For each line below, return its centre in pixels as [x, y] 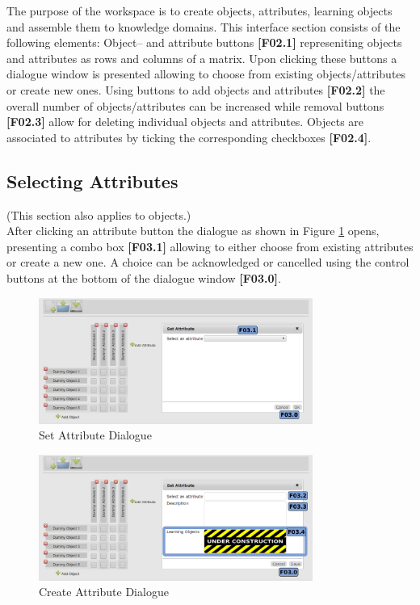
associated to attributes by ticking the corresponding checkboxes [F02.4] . [189, 137]
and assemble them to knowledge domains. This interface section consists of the [204, 26]
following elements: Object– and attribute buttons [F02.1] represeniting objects [204, 42]
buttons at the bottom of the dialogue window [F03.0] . [144, 277]
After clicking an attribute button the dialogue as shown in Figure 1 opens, [193, 231]
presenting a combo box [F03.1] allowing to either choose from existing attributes [210, 246]
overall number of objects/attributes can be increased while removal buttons [195, 105]
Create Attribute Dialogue [104, 592]
